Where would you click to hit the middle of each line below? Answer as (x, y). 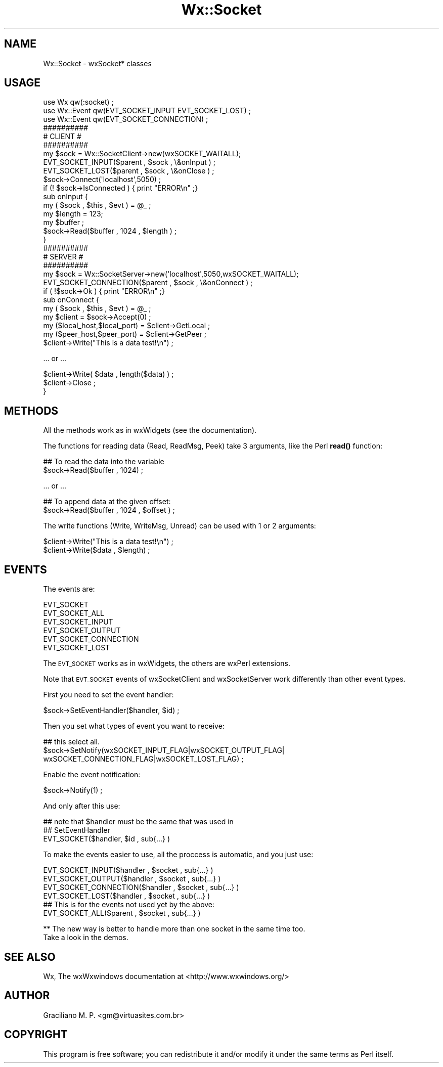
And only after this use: (82, 806)
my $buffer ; (64, 223)
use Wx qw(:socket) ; (78, 102)
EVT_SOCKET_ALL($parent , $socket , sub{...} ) (122, 913)
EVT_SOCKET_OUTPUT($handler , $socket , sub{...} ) (132, 879)
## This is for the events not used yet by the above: (129, 905)
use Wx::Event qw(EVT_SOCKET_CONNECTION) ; (126, 119)
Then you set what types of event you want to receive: (134, 726)
